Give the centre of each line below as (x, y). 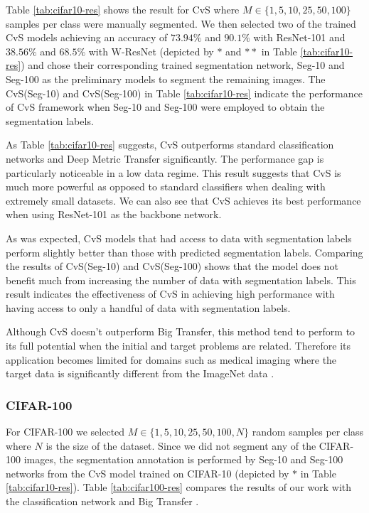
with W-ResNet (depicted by (151, 51)
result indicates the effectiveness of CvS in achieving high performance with (170, 294)
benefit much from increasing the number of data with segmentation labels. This (181, 280)
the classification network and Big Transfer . (102, 501)
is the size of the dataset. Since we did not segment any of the (181, 445)
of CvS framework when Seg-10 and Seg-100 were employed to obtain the (165, 107)
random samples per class (308, 432)
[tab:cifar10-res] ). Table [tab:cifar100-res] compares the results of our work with (179, 487)
